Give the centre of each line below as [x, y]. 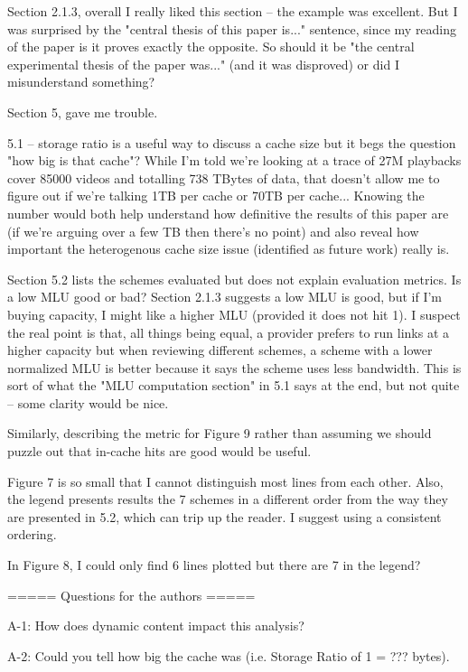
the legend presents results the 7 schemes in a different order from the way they [228, 499]
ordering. [32, 534]
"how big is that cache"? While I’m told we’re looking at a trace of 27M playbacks [234, 160]
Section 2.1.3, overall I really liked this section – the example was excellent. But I [233, 11]
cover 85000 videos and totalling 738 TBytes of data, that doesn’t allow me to [224, 177]
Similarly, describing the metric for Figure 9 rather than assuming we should [220, 433]
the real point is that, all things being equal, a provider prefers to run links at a [229, 332]
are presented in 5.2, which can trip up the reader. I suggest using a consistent [225, 516]
